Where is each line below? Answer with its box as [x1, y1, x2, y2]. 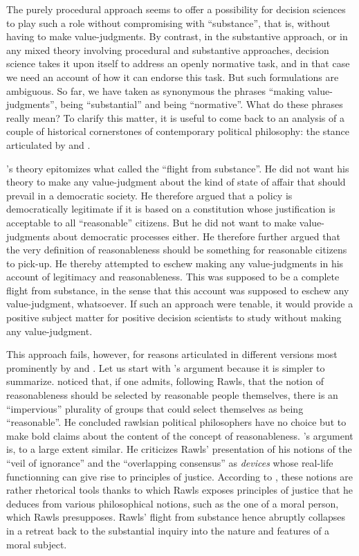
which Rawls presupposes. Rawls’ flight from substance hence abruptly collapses [6, 510, 346, 524]
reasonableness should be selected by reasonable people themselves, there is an [6, 388, 338, 402]
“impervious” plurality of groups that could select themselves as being [6, 401, 304, 415]
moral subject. [6, 537, 67, 551]
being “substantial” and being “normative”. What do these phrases [60, 97, 343, 111]
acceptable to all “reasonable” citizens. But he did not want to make [6, 215, 297, 229]
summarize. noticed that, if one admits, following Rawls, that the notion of [6, 374, 324, 388]
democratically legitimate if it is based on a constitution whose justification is [6, 201, 335, 216]
